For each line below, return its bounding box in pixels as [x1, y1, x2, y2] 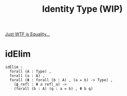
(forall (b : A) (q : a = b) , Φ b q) [14, 86, 93, 92]
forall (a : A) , [9, 73, 45, 78]
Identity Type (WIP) [42, 3, 123, 15]
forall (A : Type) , [9, 69, 51, 74]
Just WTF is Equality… [5, 31, 50, 37]
